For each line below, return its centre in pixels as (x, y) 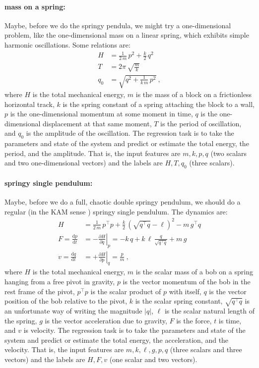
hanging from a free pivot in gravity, (60, 282)
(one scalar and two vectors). (153, 359)
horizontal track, (30, 104)
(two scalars (229, 153)
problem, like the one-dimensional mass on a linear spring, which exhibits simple (127, 35)
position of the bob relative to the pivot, (66, 301)
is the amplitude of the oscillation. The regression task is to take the (130, 133)
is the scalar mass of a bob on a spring (194, 272)
